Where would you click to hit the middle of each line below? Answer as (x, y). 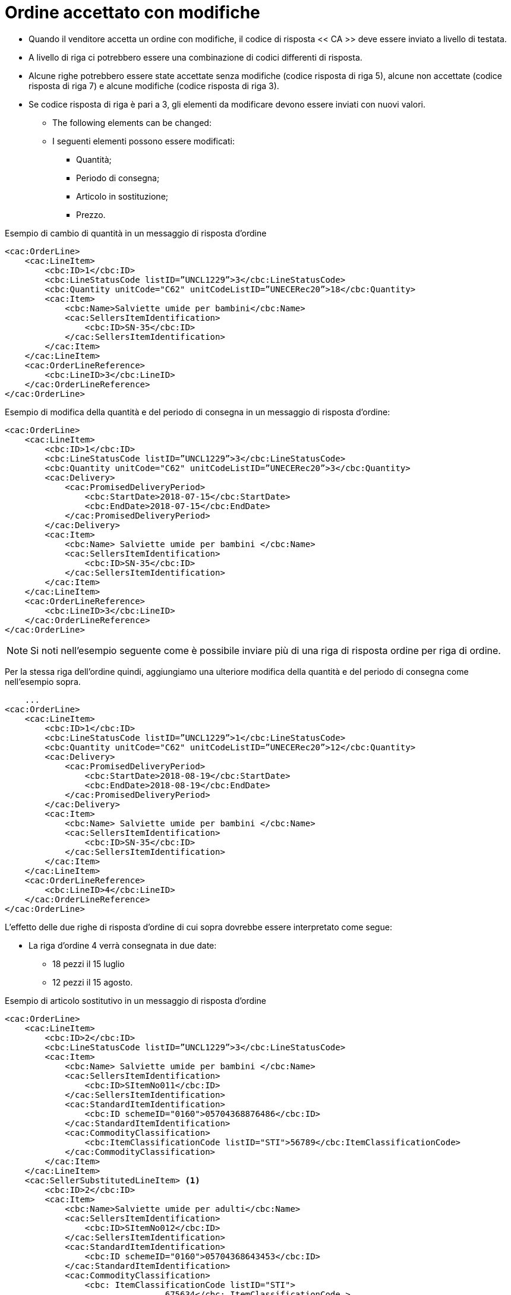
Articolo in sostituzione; (122, 196)
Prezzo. (91, 214)
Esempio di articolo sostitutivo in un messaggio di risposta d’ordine (135, 1000)
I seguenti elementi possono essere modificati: (143, 141)
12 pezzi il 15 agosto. (93, 982)
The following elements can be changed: (132, 122)
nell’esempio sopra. (43, 681)
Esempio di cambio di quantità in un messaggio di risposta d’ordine (136, 233)
